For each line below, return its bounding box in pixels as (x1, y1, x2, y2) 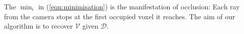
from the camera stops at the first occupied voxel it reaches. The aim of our (4, 11, 236, 21)
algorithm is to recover (4, 21, 73, 31)
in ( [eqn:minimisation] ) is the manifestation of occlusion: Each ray (38, 1, 240, 11)
